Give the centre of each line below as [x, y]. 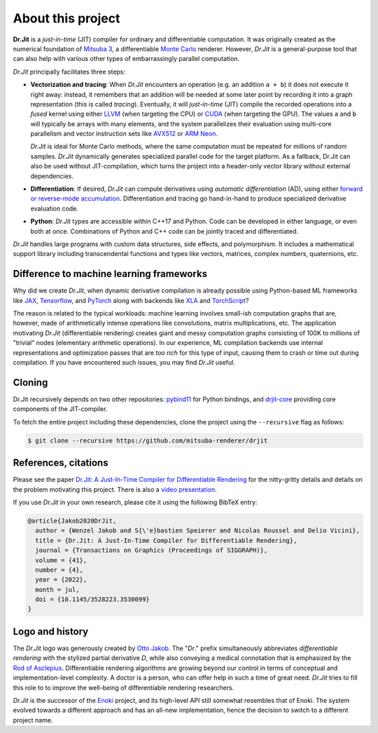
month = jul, [57, 590]
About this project [66, 18]
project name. [33, 720]
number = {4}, [59, 570]
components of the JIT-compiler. [60, 409]
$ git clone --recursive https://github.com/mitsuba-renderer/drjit [148, 441]
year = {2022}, [61, 580]
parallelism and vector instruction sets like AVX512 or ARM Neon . [124, 134]
